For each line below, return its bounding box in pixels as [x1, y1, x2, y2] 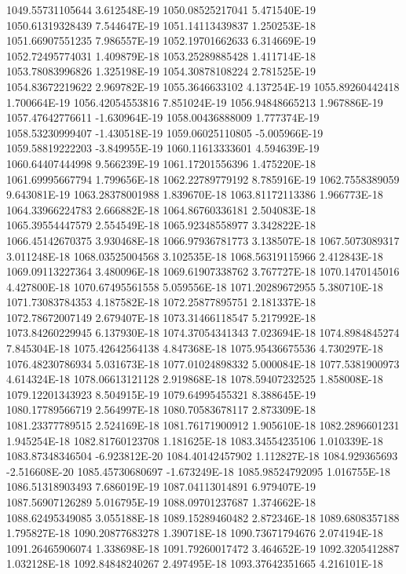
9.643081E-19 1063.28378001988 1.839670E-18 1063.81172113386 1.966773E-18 [6, 186, 383, 203]
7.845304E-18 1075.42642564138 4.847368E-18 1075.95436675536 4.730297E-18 [6, 340, 383, 356]
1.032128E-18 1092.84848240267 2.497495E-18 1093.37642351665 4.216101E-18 [6, 555, 383, 572]
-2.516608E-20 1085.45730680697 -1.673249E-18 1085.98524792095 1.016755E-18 [6, 462, 391, 479]
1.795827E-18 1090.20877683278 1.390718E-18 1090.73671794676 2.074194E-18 [6, 525, 383, 541]
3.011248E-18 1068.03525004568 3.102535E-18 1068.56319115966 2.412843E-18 [6, 247, 383, 264]
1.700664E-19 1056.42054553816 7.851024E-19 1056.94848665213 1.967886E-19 [6, 93, 383, 110]
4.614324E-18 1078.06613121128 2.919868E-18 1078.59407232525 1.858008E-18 [6, 371, 383, 387]
